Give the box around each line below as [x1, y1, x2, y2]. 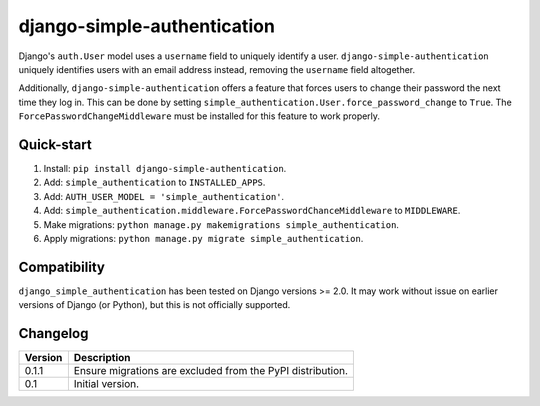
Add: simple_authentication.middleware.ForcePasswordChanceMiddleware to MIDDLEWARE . [43, 205, 461, 217]
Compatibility [18, 258, 105, 275]
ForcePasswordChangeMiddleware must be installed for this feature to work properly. [18, 110, 380, 122]
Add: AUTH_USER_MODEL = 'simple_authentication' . [43, 190, 285, 202]
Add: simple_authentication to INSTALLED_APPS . [43, 176, 266, 189]
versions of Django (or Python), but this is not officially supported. [18, 299, 291, 311]
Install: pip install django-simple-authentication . [43, 163, 287, 175]
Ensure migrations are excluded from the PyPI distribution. [73, 364, 349, 378]
